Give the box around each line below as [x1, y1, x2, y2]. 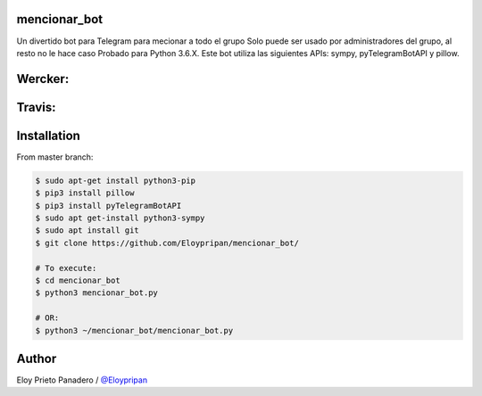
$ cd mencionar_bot [35, 275, 120, 285]
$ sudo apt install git [35, 226, 140, 235]
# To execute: [35, 263, 97, 273]
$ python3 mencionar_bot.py [35, 288, 158, 298]
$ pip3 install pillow [35, 188, 135, 198]
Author [16, 351, 57, 366]
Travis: [16, 99, 56, 115]
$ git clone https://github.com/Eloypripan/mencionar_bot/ [35, 237, 299, 248]
